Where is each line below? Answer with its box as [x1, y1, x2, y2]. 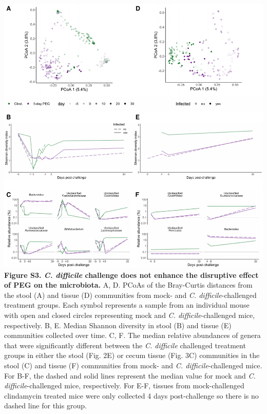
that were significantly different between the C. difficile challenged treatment [4, 340, 246, 350]
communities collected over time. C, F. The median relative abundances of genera [4, 330, 261, 341]
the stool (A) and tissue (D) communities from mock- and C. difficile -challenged [4, 289, 257, 300]
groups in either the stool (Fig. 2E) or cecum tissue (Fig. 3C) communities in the [4, 350, 260, 361]
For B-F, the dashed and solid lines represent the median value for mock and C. [4, 370, 256, 381]
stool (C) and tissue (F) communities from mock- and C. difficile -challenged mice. [4, 360, 262, 370]
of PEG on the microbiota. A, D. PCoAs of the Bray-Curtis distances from [4, 279, 253, 290]
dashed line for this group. [4, 400, 87, 411]
